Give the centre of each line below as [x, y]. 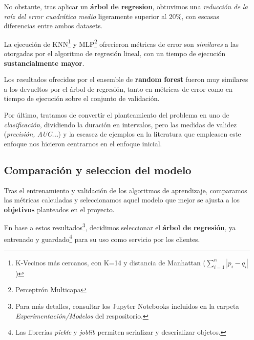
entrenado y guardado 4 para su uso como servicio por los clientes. [102, 238]
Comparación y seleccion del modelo [98, 170]
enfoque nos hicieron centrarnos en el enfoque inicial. [83, 143]
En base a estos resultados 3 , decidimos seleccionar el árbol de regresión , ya [120, 227]
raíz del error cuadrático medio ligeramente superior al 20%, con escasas [112, 16]
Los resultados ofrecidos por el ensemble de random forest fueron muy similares [126, 79]
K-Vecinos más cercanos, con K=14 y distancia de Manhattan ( [111, 262]
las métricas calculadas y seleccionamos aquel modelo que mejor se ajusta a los [122, 200]
